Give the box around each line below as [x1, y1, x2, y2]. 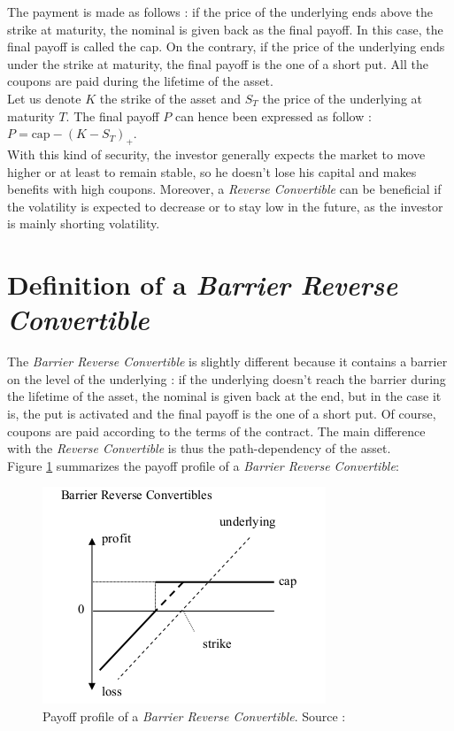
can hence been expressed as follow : [174, 106, 372, 125]
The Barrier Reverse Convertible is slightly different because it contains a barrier [7, 352, 448, 371]
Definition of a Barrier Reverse [7, 266, 398, 304]
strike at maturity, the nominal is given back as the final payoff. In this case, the [7, 19, 443, 38]
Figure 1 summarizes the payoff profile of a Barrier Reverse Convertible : [7, 456, 399, 474]
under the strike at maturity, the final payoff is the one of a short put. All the [7, 54, 429, 73]
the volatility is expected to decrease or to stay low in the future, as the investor [7, 196, 443, 215]
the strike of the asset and [99, 88, 242, 107]
